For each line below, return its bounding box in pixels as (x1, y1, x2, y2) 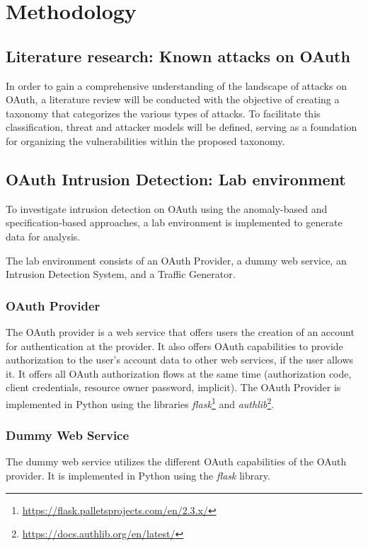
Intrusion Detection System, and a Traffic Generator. (6, 267, 236, 281)
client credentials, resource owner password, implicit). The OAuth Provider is (6, 380, 341, 395)
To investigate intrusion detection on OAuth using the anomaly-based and (6, 201, 328, 216)
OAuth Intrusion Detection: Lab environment (6, 168, 346, 190)
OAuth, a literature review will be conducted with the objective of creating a (6, 92, 340, 107)
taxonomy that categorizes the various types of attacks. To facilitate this (6, 105, 321, 120)
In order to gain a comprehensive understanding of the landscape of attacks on (6, 78, 347, 93)
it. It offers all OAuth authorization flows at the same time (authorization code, (6, 366, 352, 381)
